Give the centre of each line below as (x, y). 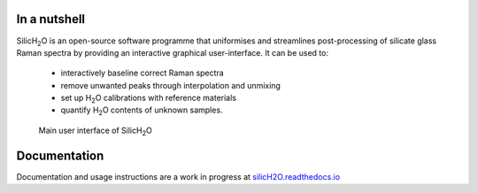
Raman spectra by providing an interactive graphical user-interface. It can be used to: (173, 52)
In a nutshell (51, 19)
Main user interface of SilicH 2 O (95, 131)
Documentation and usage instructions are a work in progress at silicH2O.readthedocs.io (178, 176)
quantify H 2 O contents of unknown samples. (142, 111)
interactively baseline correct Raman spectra (143, 73)
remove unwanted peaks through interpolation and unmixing (170, 85)
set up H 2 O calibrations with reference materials (148, 99)
